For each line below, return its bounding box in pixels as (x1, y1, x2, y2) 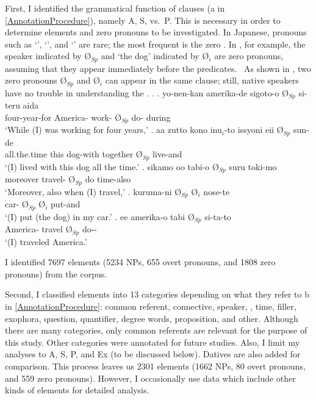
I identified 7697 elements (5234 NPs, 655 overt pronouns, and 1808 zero (5, 255, 276, 268)
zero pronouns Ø (5, 74, 67, 87)
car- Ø (5, 198, 29, 210)
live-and (153, 148, 182, 160)
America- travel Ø (5, 223, 73, 235)
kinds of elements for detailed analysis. (5, 384, 149, 396)
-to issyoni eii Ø (224, 123, 284, 136)
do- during (131, 110, 171, 123)
